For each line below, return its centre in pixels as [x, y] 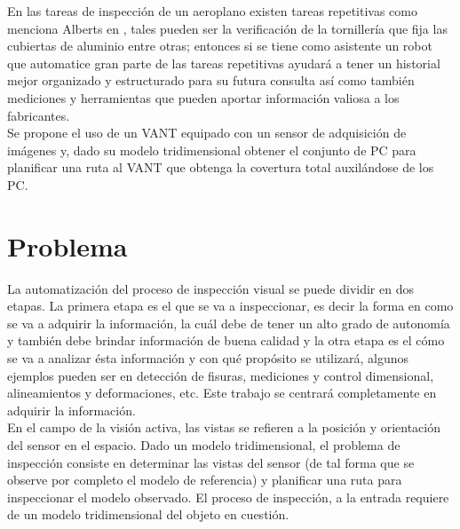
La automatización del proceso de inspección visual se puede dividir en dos [210, 288]
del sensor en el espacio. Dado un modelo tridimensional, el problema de [204, 445]
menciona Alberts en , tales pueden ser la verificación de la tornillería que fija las [227, 28]
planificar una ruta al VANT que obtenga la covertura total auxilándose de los [221, 167]
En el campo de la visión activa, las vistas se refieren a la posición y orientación [224, 427]
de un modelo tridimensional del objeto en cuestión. [148, 514]
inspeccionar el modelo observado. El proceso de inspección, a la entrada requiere [228, 497]
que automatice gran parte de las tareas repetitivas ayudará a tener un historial [224, 63]
